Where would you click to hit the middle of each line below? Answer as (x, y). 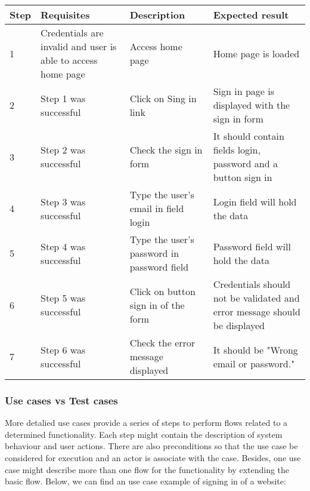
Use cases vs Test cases (61, 400)
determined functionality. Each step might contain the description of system (144, 434)
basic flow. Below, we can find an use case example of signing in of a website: (145, 481)
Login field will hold (255, 201)
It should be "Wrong (255, 349)
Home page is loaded (256, 53)
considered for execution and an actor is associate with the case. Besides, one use (153, 458)
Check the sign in (166, 150)
